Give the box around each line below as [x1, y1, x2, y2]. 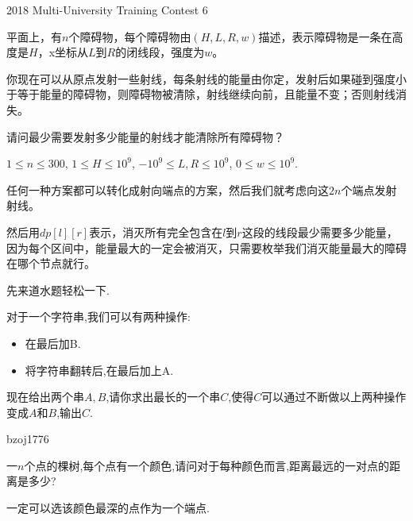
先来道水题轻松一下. [6, 281, 110, 298]
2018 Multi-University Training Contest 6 [6, 2, 208, 17]
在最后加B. [25, 334, 81, 351]
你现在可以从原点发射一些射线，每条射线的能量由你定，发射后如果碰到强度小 [6, 70, 407, 87]
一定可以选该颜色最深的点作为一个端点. [6, 500, 210, 516]
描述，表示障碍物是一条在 [258, 28, 392, 44]
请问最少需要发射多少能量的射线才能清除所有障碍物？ [6, 128, 284, 145]
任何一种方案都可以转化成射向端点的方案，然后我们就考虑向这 [6, 181, 329, 198]
